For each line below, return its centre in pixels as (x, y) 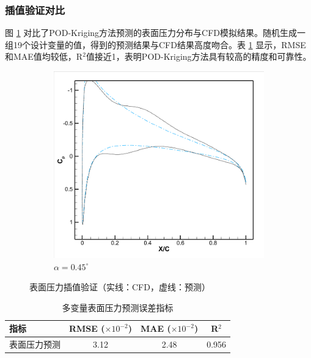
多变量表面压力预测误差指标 (118, 307)
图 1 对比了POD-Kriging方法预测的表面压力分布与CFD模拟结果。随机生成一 (155, 33)
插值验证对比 (35, 9)
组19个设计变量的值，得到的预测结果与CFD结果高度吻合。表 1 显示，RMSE (155, 44)
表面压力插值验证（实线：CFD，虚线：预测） (120, 287)
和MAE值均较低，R (44, 56)
